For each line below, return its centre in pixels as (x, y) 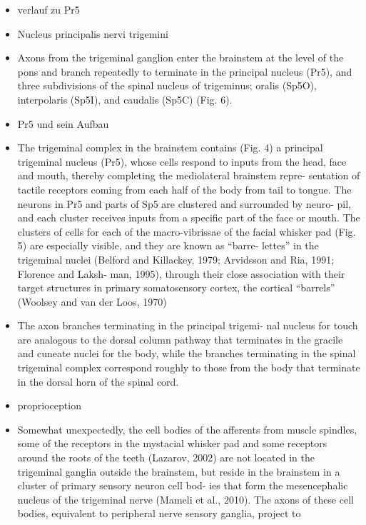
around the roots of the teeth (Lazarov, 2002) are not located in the (166, 457)
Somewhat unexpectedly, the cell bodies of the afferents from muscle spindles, (187, 429)
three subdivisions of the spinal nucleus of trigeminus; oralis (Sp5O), (167, 85)
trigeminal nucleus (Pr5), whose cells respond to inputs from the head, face (182, 161)
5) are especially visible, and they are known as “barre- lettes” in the (168, 245)
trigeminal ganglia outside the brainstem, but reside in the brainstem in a (179, 471)
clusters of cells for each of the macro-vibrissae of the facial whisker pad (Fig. (187, 231)
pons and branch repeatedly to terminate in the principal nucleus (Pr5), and (185, 71)
